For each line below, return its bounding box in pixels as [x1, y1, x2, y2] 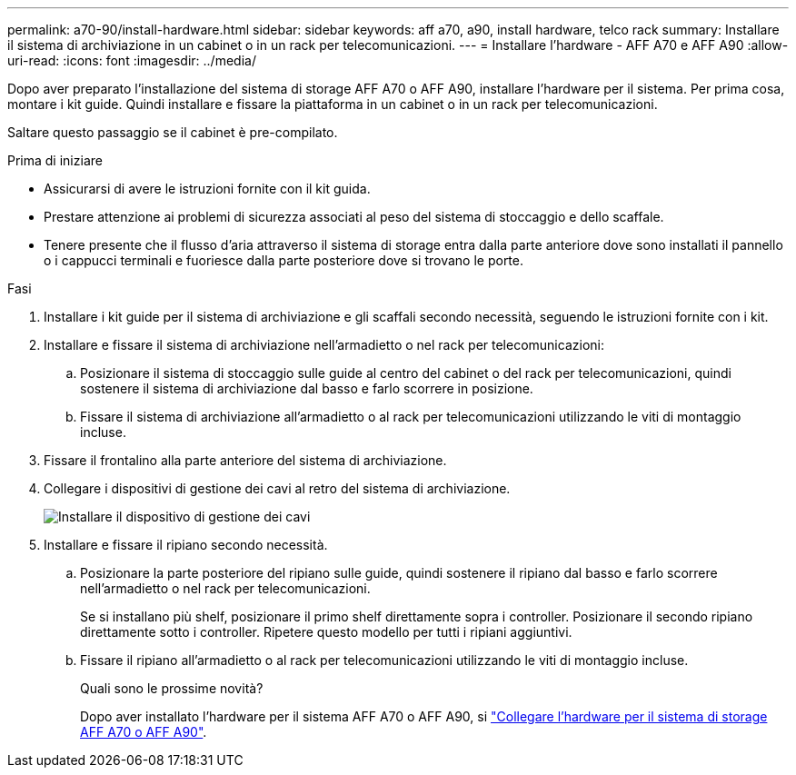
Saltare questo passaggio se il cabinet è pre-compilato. [7, 124, 338, 140]
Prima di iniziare [7, 153, 103, 168]
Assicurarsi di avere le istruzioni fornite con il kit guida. [44, 181, 371, 196]
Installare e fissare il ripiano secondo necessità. [44, 537, 328, 552]
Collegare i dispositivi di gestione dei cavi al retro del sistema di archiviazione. [44, 481, 511, 496]
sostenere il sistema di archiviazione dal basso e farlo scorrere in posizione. [80, 381, 533, 396]
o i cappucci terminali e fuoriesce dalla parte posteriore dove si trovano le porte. [44, 253, 524, 268]
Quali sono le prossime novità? [80, 681, 264, 696]
